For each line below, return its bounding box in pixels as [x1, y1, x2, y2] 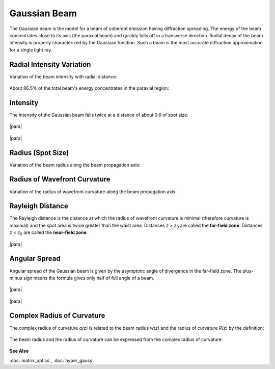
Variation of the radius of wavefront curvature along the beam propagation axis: [9, 189, 177, 195]
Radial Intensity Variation [9, 60, 91, 69]
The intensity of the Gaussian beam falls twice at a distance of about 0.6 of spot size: [9, 112, 188, 118]
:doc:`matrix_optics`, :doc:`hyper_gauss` [9, 357, 94, 363]
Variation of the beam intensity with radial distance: [9, 73, 117, 80]
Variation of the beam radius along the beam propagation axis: [9, 162, 141, 168]
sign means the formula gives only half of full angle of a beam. [23, 275, 155, 281]
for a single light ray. [9, 46, 52, 53]
